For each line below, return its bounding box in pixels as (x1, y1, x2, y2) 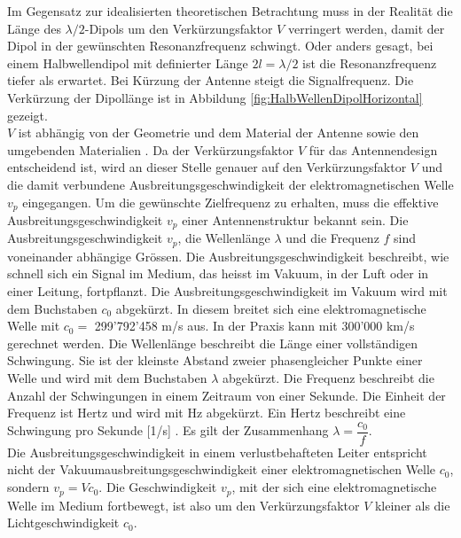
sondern (7, 478, 50, 496)
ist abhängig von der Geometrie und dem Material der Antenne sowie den (18, 123, 419, 142)
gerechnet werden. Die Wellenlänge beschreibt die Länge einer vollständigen (7, 333, 418, 352)
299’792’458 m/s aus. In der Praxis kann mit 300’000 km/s (94, 316, 415, 335)
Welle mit (7, 316, 60, 335)
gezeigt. (7, 105, 48, 124)
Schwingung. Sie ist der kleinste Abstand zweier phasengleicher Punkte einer (7, 351, 423, 370)
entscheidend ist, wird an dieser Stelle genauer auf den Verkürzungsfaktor (7, 158, 407, 176)
